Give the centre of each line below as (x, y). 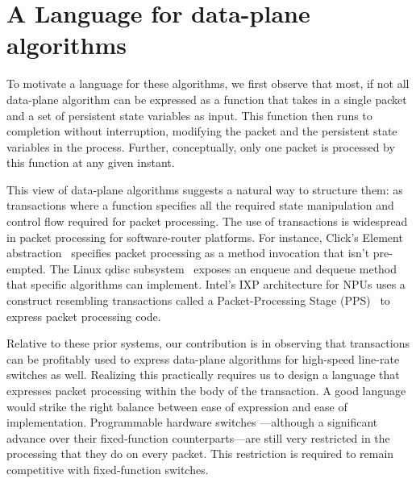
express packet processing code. (84, 316)
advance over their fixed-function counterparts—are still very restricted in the (198, 437)
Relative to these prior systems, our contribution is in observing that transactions (208, 343)
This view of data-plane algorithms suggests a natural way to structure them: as (205, 189)
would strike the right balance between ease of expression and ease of (177, 406)
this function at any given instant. (91, 162)
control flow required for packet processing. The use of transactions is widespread (207, 221)
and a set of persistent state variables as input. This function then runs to (189, 115)
